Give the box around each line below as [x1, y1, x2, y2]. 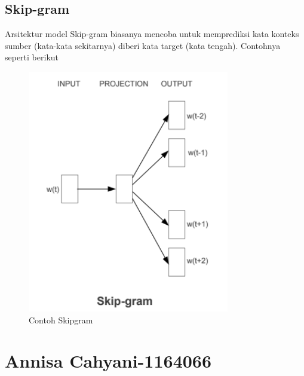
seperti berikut [5, 51, 59, 63]
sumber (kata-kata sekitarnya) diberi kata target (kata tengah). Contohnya [5, 39, 281, 51]
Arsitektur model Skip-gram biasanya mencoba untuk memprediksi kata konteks [5, 27, 299, 40]
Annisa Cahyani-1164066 [5, 349, 212, 373]
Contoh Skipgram [29, 313, 93, 326]
